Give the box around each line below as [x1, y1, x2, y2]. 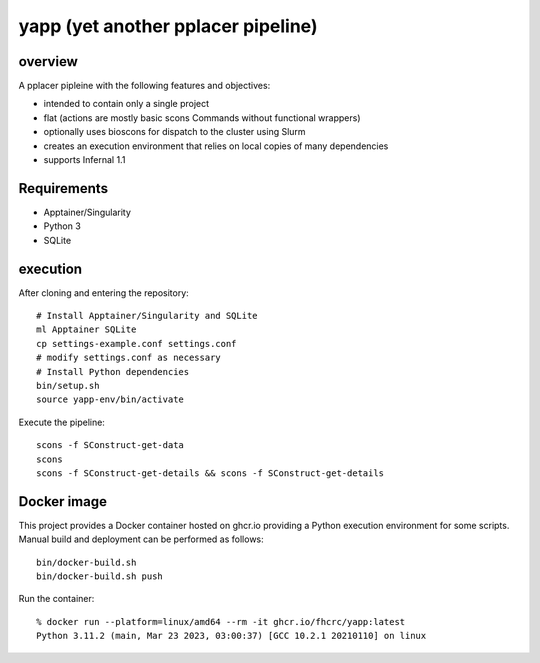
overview [18, 53, 79, 70]
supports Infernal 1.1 [43, 154, 126, 166]
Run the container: [18, 593, 95, 605]
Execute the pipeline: [18, 416, 105, 428]
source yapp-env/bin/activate [36, 394, 185, 405]
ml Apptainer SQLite [36, 324, 137, 335]
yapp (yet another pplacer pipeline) [18, 15, 318, 37]
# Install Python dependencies [36, 366, 190, 377]
